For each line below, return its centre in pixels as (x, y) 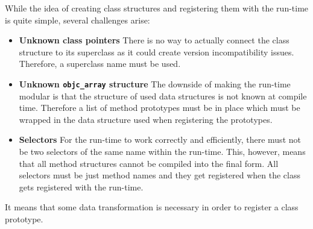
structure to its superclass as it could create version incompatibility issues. (156, 52)
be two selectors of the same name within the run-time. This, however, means (162, 151)
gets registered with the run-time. (81, 187)
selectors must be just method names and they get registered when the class (160, 175)
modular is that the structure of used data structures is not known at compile (163, 96)
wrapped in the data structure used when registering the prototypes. (146, 119)
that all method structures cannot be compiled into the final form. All (149, 163)
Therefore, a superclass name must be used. (100, 64)
